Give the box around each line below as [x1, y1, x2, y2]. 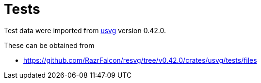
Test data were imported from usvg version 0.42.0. [4, 26, 166, 35]
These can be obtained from [4, 41, 95, 49]
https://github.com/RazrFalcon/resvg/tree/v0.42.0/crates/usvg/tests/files [23, 56, 257, 64]
